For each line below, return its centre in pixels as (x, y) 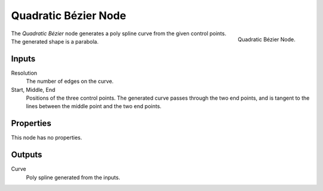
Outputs (27, 155)
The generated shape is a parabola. (55, 41)
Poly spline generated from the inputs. (73, 177)
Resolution (24, 73)
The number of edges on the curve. (70, 81)
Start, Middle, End (33, 90)
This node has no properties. (47, 138)
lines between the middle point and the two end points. (94, 106)
